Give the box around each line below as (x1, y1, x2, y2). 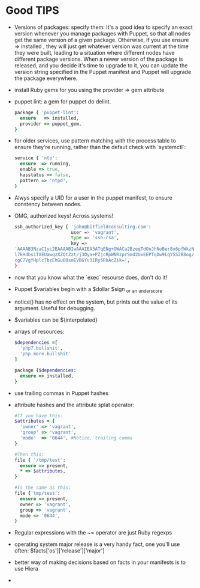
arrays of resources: (14, 328, 65, 335)
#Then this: (14, 452, 44, 458)
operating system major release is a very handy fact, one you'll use (14, 541, 180, 548)
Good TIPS (5, 4, 59, 17)
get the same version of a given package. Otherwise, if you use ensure (14, 36, 189, 43)
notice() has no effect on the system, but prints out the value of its (14, 298, 178, 305)
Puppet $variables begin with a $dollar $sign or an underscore (14, 285, 162, 294)
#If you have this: (14, 412, 63, 418)
